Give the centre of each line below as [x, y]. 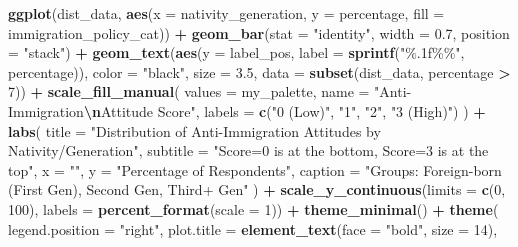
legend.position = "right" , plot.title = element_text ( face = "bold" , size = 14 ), [253, 228]
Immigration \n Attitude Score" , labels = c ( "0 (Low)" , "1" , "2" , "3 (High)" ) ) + [247, 110]
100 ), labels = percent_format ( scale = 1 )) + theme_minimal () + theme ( [253, 208]
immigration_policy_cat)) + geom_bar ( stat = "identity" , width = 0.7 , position [259, 32]
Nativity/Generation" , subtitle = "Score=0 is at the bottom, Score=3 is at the [248, 150]
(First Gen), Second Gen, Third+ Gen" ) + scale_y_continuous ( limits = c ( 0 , [257, 189]
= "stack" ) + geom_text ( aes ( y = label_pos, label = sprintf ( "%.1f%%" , [236, 52]
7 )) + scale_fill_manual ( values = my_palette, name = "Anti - [210, 91]
